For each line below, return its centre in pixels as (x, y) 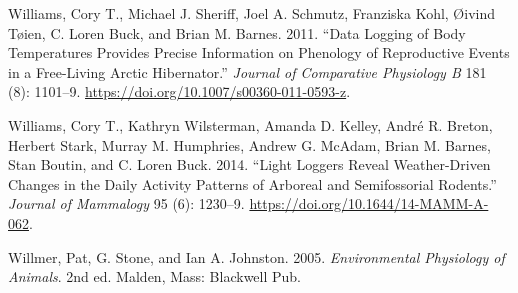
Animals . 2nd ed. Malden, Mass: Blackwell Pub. (155, 276)
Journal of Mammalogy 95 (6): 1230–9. (126, 203)
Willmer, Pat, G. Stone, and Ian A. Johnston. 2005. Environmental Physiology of (256, 256)
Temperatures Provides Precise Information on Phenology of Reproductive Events (259, 52)
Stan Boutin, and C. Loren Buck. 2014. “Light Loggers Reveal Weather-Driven (249, 164)
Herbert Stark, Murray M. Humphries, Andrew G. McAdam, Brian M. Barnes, (249, 144)
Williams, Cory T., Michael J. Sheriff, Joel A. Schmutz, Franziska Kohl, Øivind (252, 13)
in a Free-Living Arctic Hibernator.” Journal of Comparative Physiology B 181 (247, 71)
